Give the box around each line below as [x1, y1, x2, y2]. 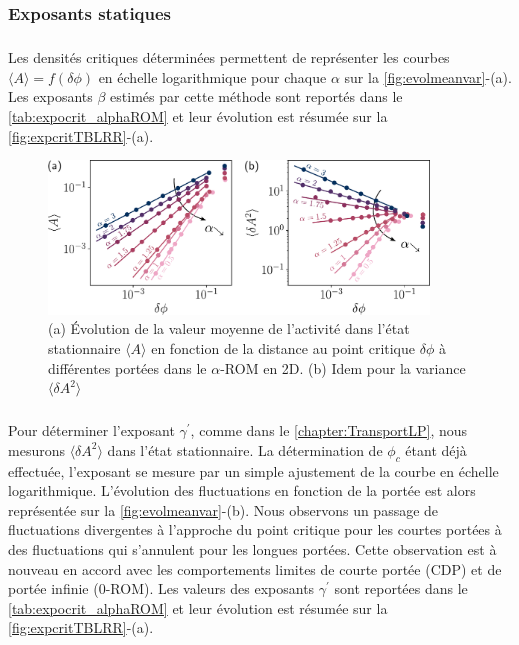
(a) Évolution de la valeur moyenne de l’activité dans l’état [48, 318, 410, 339]
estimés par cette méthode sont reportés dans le [110, 86, 403, 107]
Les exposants [8, 86, 93, 107]
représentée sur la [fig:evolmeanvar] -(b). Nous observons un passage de [8, 499, 439, 520]
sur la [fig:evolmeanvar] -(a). [344, 66, 512, 87]
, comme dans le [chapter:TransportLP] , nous [190, 420, 468, 441]
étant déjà [405, 439, 467, 460]
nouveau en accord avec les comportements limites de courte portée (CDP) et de [8, 558, 502, 579]
